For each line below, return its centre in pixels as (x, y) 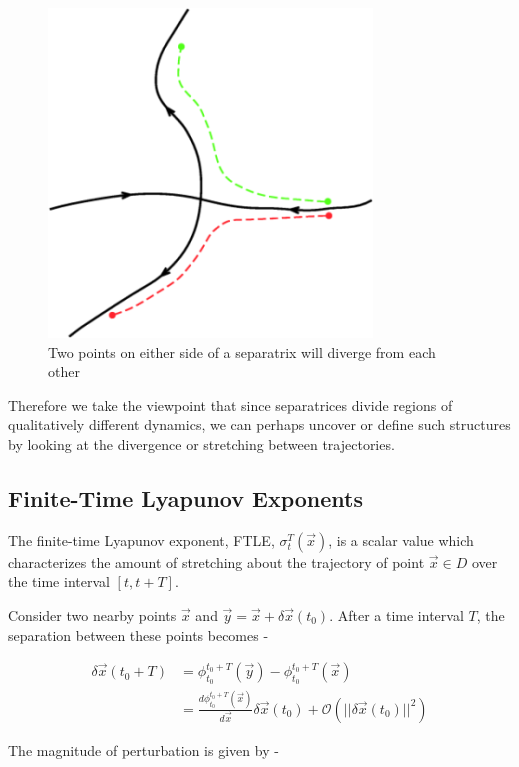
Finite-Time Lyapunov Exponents (185, 497)
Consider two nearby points (92, 614)
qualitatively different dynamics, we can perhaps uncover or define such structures (259, 424)
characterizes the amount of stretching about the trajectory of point (216, 561)
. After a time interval (396, 614)
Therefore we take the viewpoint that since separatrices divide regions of (230, 404)
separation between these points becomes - (138, 634)
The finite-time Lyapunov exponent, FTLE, (141, 539)
